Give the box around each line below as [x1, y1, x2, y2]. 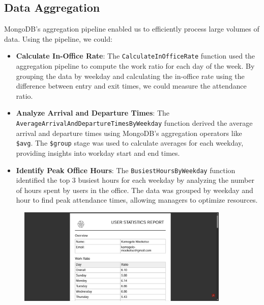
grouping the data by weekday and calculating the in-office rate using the [16, 70, 245, 81]
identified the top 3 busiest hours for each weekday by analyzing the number [16, 175, 254, 185]
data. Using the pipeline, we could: [4, 33, 112, 44]
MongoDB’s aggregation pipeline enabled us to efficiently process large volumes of [4, 23, 259, 34]
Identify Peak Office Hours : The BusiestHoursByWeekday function [16, 164, 236, 175]
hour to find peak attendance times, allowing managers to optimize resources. [16, 195, 258, 205]
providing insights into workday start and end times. [16, 147, 180, 158]
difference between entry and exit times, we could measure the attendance [16, 80, 247, 91]
